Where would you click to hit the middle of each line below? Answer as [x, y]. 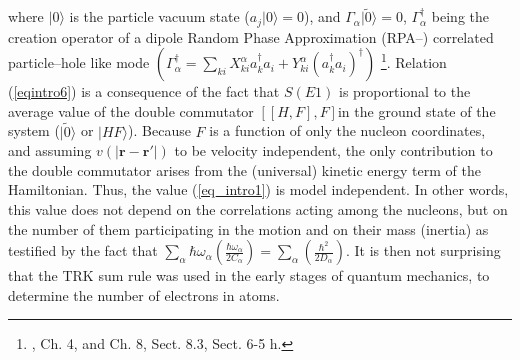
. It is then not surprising [423, 250]
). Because [159, 130]
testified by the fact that [83, 250]
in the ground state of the [416, 110]
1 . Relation [413, 61]
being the [460, 16]
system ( [34, 130]
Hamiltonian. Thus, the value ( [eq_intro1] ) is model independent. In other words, [258, 189]
